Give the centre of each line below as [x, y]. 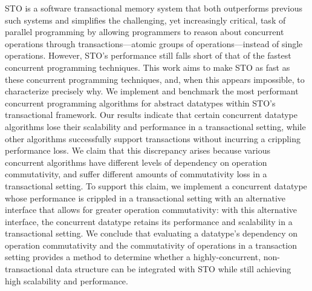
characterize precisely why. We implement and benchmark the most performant [152, 91]
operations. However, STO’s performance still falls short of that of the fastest [148, 55]
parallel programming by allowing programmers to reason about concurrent [145, 32]
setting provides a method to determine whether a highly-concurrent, [133, 257]
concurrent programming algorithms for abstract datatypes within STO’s [140, 103]
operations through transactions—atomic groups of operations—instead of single [154, 43]
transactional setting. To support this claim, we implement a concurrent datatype [156, 185]
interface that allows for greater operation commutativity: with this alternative [151, 210]
